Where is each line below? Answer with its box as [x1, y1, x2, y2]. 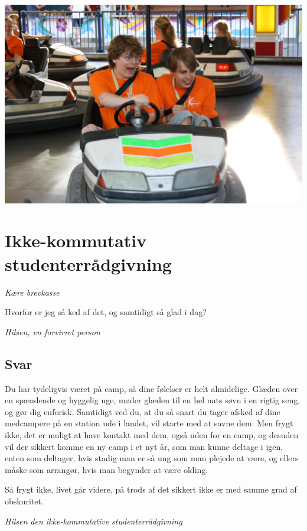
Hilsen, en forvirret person [5, 325, 100, 338]
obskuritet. [5, 494, 44, 507]
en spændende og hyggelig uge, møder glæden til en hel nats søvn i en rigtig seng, [5, 394, 301, 406]
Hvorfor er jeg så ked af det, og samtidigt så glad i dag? [5, 306, 207, 318]
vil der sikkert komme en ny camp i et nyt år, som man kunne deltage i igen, [5, 440, 283, 452]
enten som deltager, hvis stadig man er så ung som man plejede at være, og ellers [5, 452, 299, 464]
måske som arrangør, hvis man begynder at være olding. [5, 463, 208, 475]
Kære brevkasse [5, 286, 60, 298]
